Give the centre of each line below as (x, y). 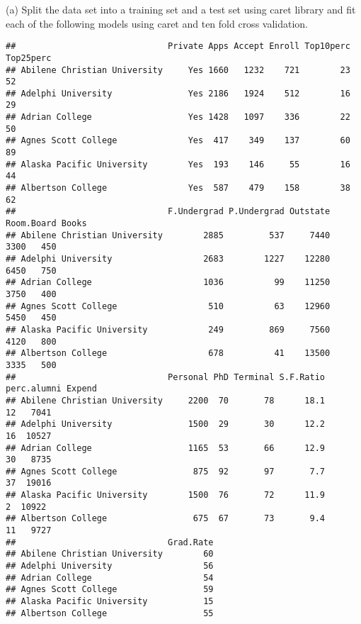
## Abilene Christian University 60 (110, 554)
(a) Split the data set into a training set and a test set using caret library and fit (181, 9)
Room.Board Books (46, 224)
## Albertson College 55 (110, 613)
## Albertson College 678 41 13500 (168, 353)
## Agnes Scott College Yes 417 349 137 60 (178, 141)
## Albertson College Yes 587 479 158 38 (178, 188)
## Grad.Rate (110, 542)
